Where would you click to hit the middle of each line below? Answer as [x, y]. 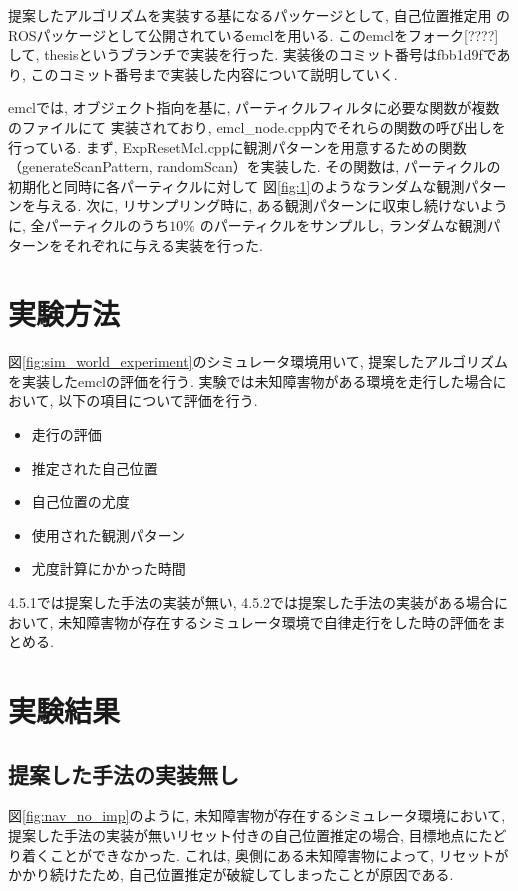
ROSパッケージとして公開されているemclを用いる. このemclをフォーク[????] [253, 34]
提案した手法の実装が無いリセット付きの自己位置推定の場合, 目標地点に [243, 834]
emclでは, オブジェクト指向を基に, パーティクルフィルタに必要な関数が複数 [254, 107]
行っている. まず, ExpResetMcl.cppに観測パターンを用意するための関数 [237, 146]
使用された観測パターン [108, 534]
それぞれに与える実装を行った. [163, 244]
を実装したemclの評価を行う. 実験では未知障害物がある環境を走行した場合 [250, 380]
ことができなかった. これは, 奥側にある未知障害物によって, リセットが [279, 854]
